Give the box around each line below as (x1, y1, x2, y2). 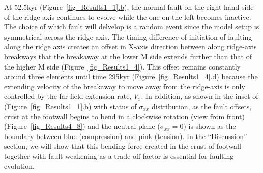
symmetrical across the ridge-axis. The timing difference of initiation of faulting (4, 31, 252, 42)
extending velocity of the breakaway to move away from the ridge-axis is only (4, 81, 245, 91)
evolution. (4, 160, 35, 171)
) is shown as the (183, 121, 236, 131)
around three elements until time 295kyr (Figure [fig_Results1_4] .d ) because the (4, 71, 258, 82)
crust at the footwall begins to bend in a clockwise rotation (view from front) (4, 111, 245, 121)
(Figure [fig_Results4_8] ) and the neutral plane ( (4, 121, 160, 131)
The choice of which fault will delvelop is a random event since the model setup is (4, 21, 259, 32)
